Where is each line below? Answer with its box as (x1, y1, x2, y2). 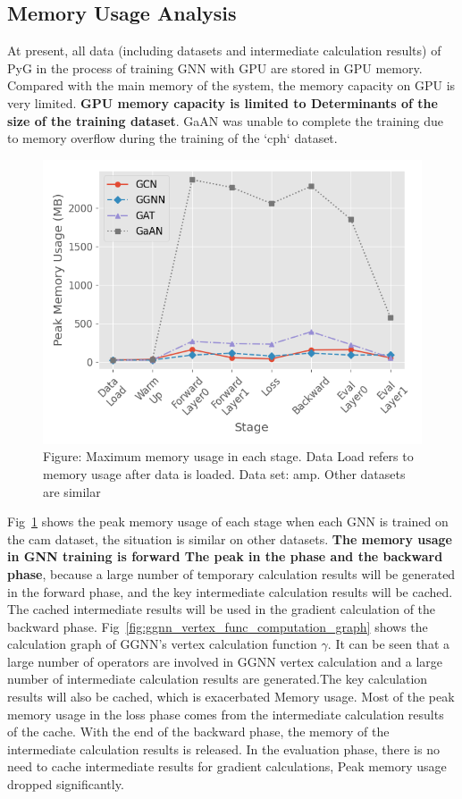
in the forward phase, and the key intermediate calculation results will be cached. (7, 582, 453, 601)
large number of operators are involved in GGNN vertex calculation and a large (7, 652, 443, 670)
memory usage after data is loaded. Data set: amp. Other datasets (43, 464, 406, 483)
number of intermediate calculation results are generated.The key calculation (7, 669, 428, 688)
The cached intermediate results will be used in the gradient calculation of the (7, 600, 436, 618)
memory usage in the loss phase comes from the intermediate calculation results (7, 704, 444, 723)
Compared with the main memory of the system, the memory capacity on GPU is (7, 76, 456, 95)
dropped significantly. (7, 775, 124, 794)
